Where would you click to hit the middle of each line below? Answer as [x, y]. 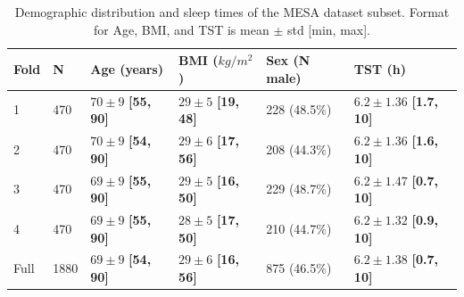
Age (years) [127, 68]
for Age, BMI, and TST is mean [182, 29]
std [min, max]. [328, 29]
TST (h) [380, 68]
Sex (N [288, 60]
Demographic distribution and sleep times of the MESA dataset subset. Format [232, 12]
